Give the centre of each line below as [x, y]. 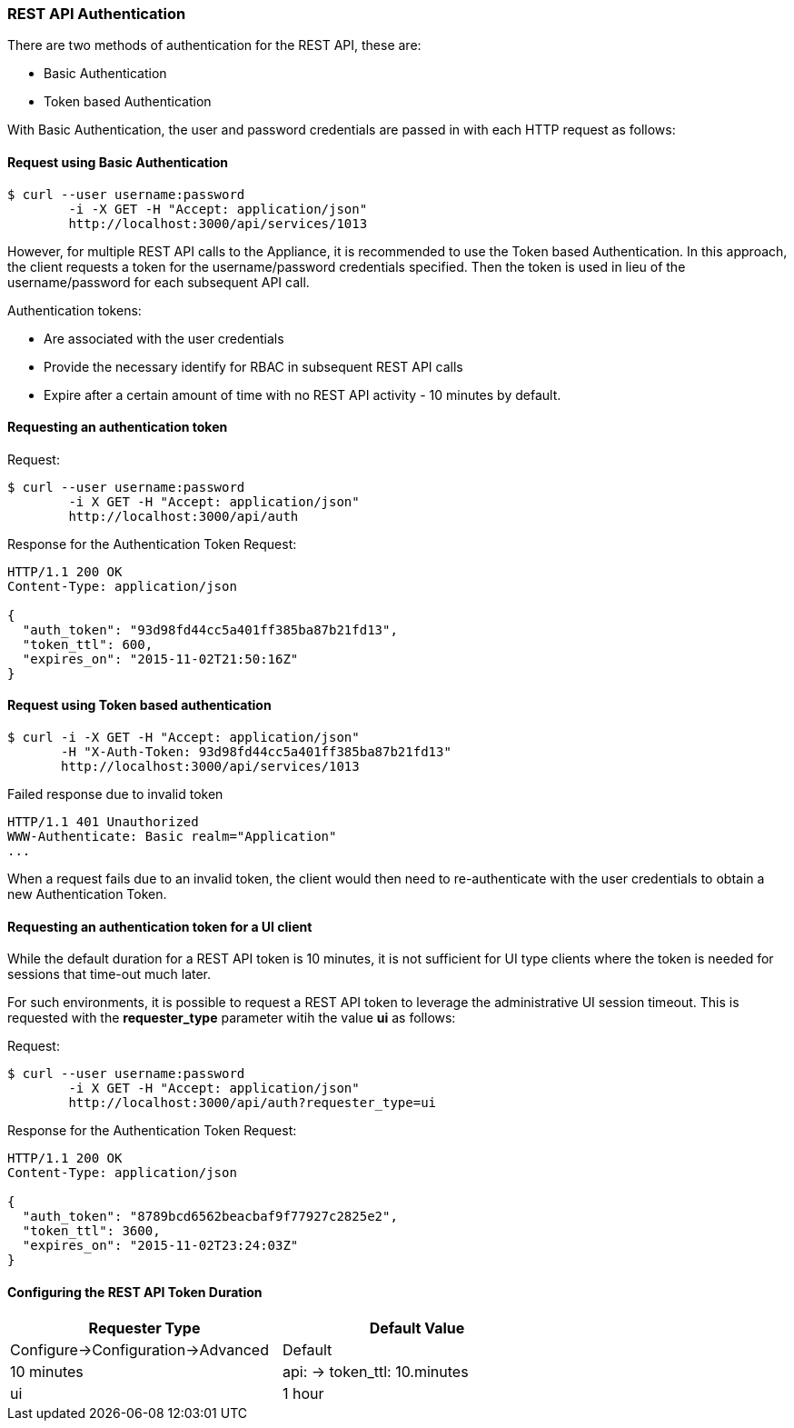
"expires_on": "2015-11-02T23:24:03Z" [160, 1246]
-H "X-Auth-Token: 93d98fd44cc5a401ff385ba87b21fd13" [256, 752]
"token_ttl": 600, [88, 644]
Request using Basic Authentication [118, 162]
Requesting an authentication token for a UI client [160, 926]
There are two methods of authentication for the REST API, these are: [214, 45]
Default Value [417, 1328]
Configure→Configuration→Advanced [139, 1350]
